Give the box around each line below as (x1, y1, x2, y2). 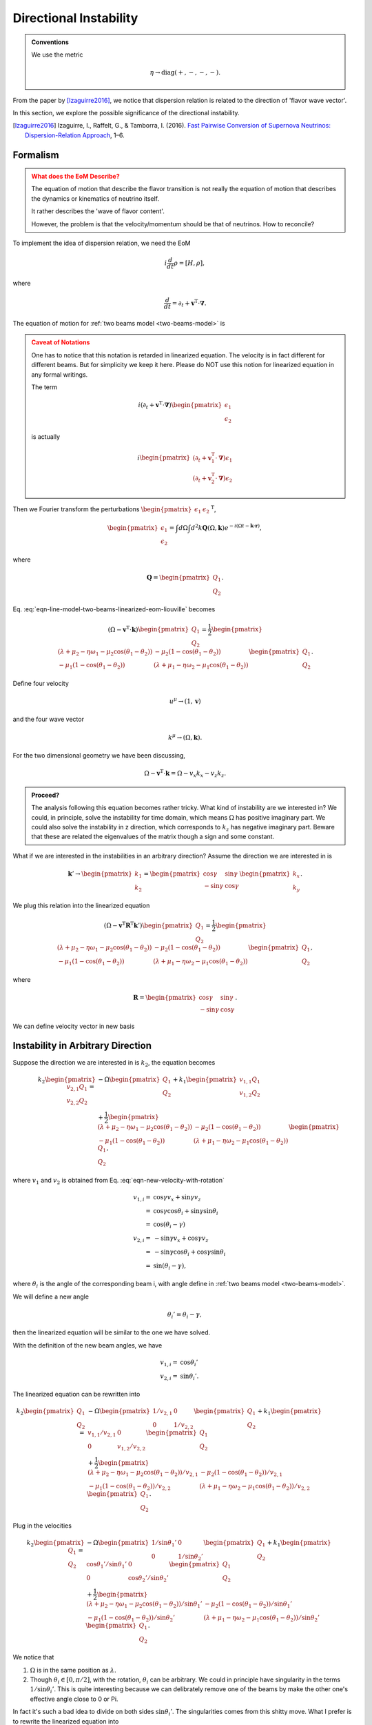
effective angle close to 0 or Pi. (30, 1695, 118, 1703)
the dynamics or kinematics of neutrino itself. (31, 194, 160, 203)
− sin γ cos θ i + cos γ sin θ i (154, 1248, 227, 1257)
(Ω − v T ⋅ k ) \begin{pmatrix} (107, 624, 189, 633)
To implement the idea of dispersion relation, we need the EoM (12, 239, 191, 248)
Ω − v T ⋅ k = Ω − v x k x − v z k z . (144, 768, 227, 779)
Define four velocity (12, 679, 69, 687)
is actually (31, 433, 61, 441)
